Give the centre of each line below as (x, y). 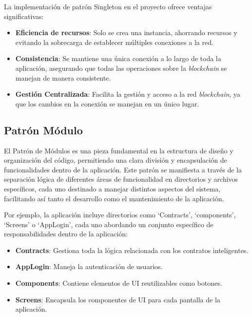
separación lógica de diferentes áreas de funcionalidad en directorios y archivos (121, 179)
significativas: (24, 16)
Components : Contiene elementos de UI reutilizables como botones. (119, 283)
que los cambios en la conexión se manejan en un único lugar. (107, 103)
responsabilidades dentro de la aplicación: (66, 234)
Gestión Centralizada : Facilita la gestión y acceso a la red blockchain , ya (128, 94)
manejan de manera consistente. (63, 77)
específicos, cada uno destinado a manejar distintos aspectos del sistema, (112, 188)
